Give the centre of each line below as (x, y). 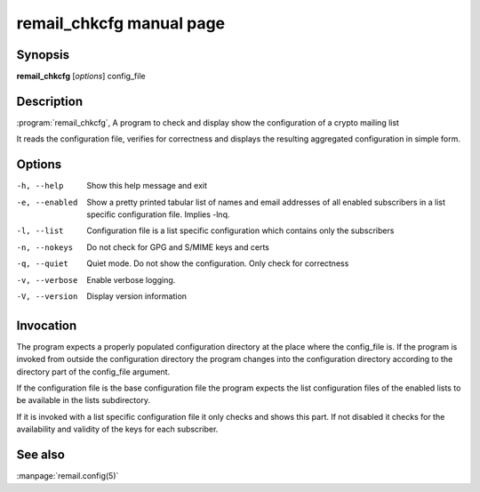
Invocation (47, 325)
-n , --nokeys (45, 247)
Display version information (136, 296)
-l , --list (40, 231)
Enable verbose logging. (131, 279)
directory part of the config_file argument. (93, 371)
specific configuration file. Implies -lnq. (158, 214)
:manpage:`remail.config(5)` (68, 476)
